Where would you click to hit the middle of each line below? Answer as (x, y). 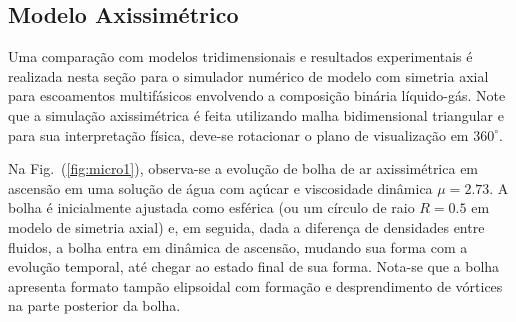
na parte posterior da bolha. (94, 305)
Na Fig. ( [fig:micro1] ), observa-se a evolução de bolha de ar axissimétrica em (243, 168)
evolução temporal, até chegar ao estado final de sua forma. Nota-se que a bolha (254, 266)
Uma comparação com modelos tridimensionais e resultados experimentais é (240, 56)
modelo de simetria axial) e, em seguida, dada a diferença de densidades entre (246, 226)
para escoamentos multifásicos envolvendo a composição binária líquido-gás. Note (257, 95)
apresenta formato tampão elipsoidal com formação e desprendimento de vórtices (255, 285)
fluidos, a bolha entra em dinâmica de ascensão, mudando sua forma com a (238, 246)
